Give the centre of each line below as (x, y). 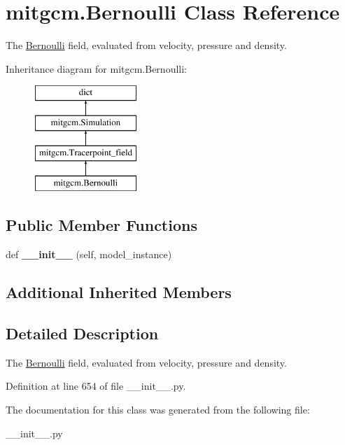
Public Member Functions (101, 225)
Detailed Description (82, 333)
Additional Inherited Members (119, 292)
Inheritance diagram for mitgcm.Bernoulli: (96, 68)
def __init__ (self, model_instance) (89, 254)
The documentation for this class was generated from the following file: (158, 410)
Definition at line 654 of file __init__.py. (96, 386)
